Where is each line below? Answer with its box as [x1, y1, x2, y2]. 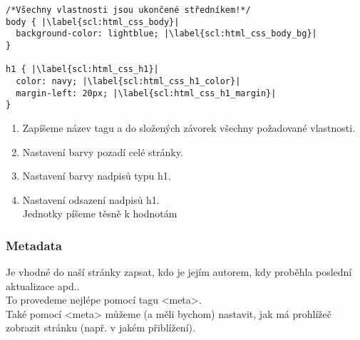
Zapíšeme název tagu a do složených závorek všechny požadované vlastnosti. [22, 120, 356, 135]
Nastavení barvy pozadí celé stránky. [22, 144, 183, 159]
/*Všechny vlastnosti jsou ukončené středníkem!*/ [6, 5, 251, 15]
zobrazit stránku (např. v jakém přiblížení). [6, 320, 195, 335]
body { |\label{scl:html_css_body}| [6, 16, 180, 27]
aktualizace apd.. [6, 278, 80, 293]
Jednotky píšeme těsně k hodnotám [22, 206, 178, 221]
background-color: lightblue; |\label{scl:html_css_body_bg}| [16, 29, 317, 39]
